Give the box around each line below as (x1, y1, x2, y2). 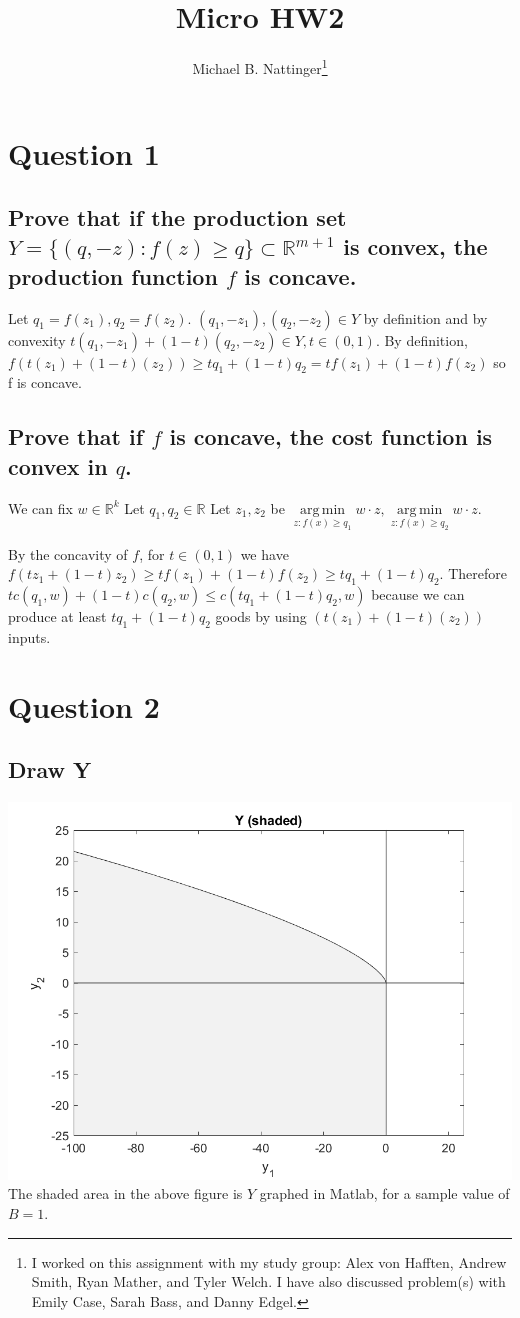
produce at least (8, 606, 107, 627)
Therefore (448, 563, 507, 584)
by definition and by (363, 307, 488, 328)
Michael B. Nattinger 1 (192, 55, 328, 78)
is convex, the (343, 231, 488, 262)
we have (240, 543, 289, 564)
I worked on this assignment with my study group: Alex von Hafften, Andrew (31, 1251, 507, 1272)
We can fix (8, 497, 73, 518)
